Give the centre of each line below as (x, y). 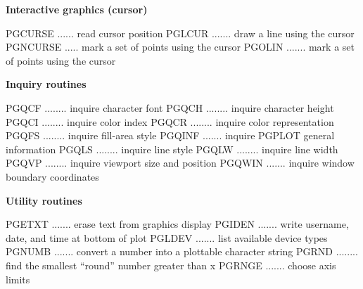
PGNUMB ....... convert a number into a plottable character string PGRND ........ (182, 251)
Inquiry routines (46, 84)
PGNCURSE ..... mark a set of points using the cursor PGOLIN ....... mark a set (180, 47)
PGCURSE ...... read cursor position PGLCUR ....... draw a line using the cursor (180, 33)
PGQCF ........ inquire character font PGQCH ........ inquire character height (170, 107)
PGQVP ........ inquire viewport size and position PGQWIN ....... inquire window (180, 163)
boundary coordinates (52, 176)
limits (18, 279)
